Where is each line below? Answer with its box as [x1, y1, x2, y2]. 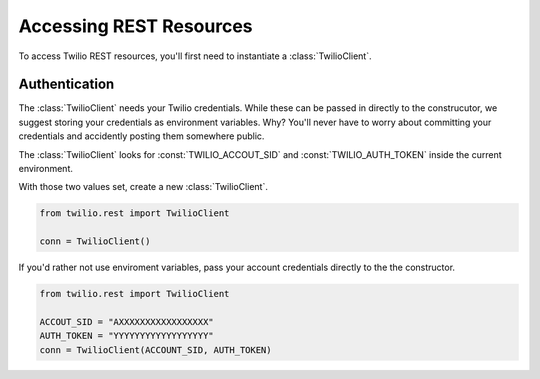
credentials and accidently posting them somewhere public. [18, 130, 265, 142]
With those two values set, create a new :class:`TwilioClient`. [18, 181, 269, 193]
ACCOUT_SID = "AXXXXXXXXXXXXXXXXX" [39, 316, 214, 327]
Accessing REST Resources [18, 15, 254, 37]
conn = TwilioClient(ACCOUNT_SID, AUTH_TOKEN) [39, 344, 272, 355]
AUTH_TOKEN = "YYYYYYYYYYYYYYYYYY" [39, 330, 214, 342]
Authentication [18, 76, 115, 93]
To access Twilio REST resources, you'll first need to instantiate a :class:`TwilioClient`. [18, 50, 372, 62]
